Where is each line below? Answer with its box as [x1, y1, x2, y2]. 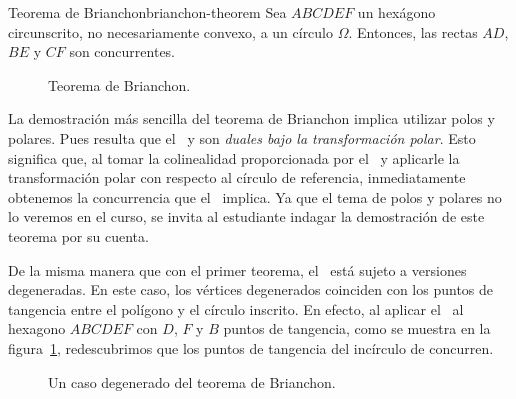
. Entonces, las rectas [348, 21, 478, 42]
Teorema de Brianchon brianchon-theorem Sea [8, 2, 287, 22]
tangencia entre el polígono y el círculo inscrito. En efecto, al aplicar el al [8, 298, 464, 319]
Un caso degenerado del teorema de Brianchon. [48, 371, 336, 392]
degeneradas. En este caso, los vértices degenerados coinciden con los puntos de [8, 279, 494, 300]
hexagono [8, 318, 66, 339]
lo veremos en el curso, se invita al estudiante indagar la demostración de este [8, 206, 485, 227]
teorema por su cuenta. [8, 225, 149, 246]
